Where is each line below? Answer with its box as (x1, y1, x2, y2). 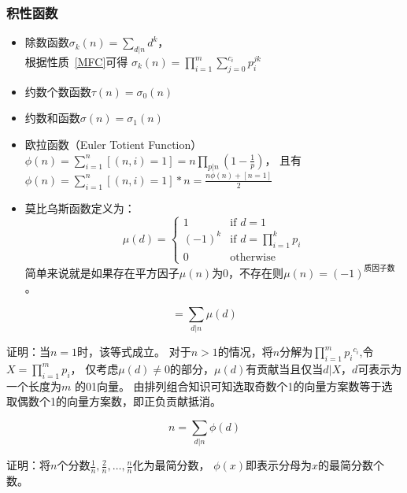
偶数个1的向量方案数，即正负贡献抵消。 (17, 393, 221, 410)
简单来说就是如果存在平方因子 (24, 264, 179, 280)
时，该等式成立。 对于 (77, 343, 191, 360)
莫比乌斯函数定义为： (24, 199, 135, 216)
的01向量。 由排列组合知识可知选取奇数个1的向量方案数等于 (74, 377, 382, 394)
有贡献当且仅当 (246, 360, 324, 376)
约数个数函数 (24, 83, 91, 99)
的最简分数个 (318, 457, 385, 473)
